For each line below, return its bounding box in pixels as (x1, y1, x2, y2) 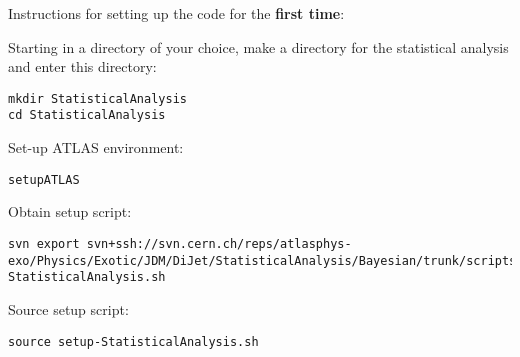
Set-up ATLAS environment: (8, 137, 184, 158)
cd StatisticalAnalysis (8, 108, 166, 123)
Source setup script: (8, 298, 129, 319)
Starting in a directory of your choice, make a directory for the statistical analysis (8, 36, 509, 57)
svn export (8, 236, 80, 251)
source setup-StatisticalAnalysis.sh (8, 334, 259, 349)
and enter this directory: (8, 56, 157, 77)
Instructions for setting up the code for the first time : (8, 3, 345, 23)
